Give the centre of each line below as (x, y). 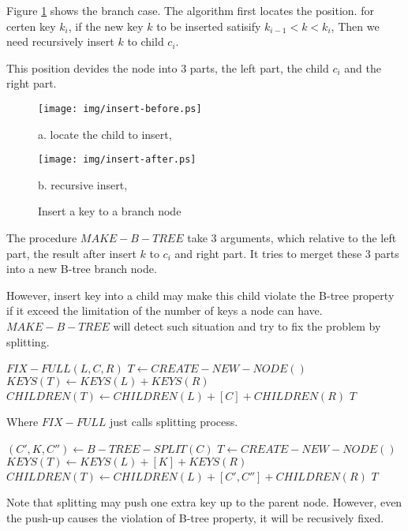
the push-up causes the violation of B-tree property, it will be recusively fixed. (195, 517)
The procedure (42, 238)
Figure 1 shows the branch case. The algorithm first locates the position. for (190, 10)
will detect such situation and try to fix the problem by (247, 326)
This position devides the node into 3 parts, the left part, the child (168, 67)
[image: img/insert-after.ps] (117, 160)
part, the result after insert (71, 253)
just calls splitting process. (174, 422)
